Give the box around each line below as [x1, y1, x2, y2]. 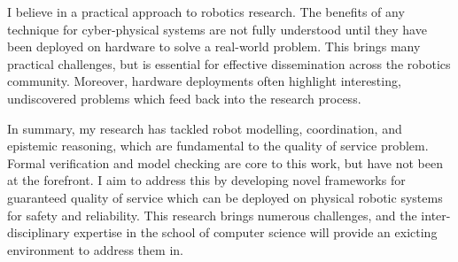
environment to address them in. [7, 240, 183, 258]
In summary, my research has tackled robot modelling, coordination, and [7, 119, 402, 137]
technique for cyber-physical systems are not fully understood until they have [7, 19, 427, 38]
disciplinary [7, 223, 70, 242]
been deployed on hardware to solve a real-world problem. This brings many [7, 37, 421, 56]
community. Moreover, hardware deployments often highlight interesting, [7, 72, 401, 90]
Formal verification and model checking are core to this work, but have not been [7, 153, 444, 172]
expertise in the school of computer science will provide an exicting [74, 223, 438, 242]
